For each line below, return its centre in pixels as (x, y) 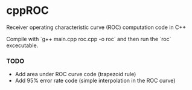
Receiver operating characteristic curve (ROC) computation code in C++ (96, 27)
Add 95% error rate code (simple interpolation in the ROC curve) (95, 81)
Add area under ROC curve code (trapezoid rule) (75, 74)
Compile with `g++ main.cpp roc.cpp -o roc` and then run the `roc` (89, 39)
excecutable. (22, 45)
